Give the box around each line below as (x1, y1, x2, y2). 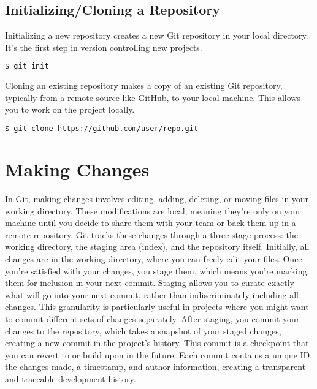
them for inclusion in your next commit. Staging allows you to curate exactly (5, 276, 294, 289)
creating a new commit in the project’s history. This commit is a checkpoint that (5, 336, 309, 349)
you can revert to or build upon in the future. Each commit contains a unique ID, (5, 348, 313, 361)
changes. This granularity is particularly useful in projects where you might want (5, 300, 309, 313)
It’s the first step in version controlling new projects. (5, 40, 202, 53)
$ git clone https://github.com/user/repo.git (5, 124, 198, 134)
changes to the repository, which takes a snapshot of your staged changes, (5, 324, 281, 337)
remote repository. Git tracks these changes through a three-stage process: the (5, 228, 299, 241)
